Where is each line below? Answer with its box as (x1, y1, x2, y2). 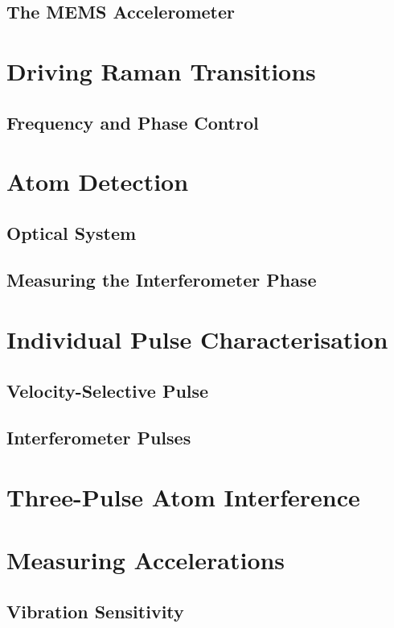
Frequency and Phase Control (6, 109, 259, 134)
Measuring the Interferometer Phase (6, 267, 317, 292)
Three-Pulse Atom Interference (6, 481, 360, 513)
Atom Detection (6, 165, 189, 198)
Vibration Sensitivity (6, 598, 184, 623)
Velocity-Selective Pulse (6, 378, 209, 403)
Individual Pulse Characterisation (6, 323, 388, 356)
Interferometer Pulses (6, 425, 191, 450)
